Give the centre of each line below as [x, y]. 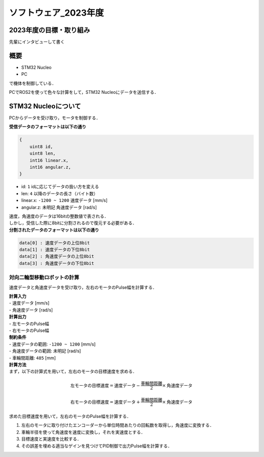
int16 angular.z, [50, 167]
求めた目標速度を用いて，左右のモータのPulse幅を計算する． [70, 416]
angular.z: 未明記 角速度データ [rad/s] [59, 207]
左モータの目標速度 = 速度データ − [105, 385]
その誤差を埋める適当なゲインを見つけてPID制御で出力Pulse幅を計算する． [97, 446]
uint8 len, [43, 153]
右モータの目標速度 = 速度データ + [105, 402]
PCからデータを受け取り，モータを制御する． [55, 118]
